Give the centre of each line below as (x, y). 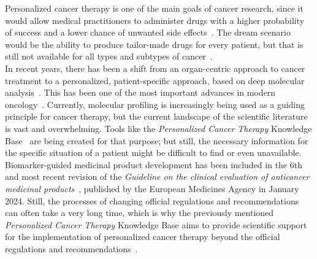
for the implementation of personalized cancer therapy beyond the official (143, 237)
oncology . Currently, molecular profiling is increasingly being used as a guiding (155, 104)
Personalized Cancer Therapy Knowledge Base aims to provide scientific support (156, 224)
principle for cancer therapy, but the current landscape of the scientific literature (156, 116)
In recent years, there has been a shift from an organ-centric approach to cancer (155, 68)
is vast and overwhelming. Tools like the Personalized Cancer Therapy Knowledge (158, 128)
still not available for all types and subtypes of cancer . (109, 56)
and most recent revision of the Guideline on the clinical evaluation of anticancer (157, 176)
